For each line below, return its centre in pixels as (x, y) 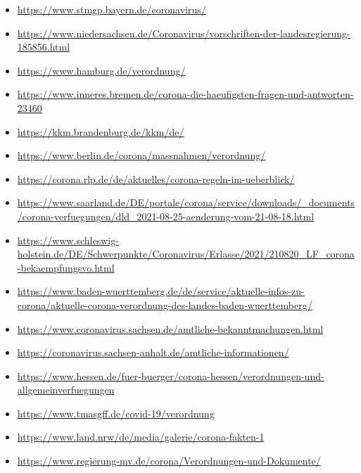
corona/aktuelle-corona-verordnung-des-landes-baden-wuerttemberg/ (165, 304)
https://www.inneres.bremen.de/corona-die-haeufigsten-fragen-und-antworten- (185, 94)
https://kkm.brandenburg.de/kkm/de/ (101, 131)
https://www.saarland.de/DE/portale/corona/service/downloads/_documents (186, 202)
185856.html (44, 47)
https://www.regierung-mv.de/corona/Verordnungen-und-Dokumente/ (169, 461)
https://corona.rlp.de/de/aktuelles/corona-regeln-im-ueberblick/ (156, 178)
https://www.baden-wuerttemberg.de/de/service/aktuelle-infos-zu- (161, 291)
